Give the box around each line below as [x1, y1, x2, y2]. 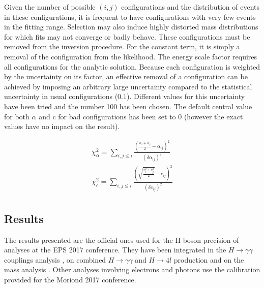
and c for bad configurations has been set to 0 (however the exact [39, 111, 243, 121]
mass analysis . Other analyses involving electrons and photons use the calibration [4, 264, 260, 275]
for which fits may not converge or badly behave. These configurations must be [4, 31, 250, 42]
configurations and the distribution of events [121, 2, 260, 12]
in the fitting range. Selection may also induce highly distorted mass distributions [4, 21, 258, 32]
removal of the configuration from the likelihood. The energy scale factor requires [4, 51, 257, 61]
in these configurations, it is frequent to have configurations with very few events [4, 11, 256, 22]
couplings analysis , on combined [4, 254, 106, 265]
